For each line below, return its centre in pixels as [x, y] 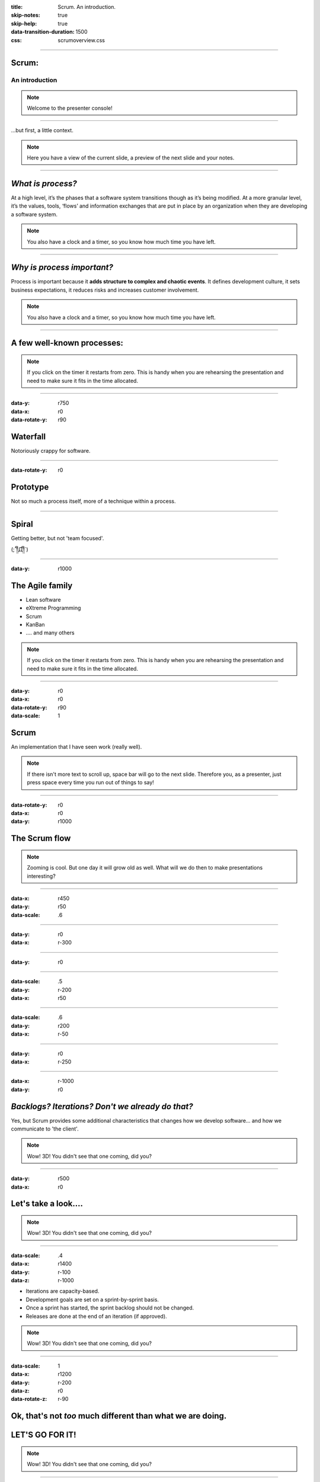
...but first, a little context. [42, 130]
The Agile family [42, 585]
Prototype [30, 487]
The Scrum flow [41, 839]
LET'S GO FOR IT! [44, 1435]
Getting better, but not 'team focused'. [57, 538]
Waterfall [28, 437]
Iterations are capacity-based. [63, 1291]
